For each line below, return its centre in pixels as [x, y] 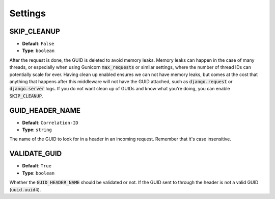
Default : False [38, 44]
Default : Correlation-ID [50, 122]
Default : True [37, 166]
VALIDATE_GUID [36, 154]
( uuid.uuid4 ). [25, 189]
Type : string [37, 130]
